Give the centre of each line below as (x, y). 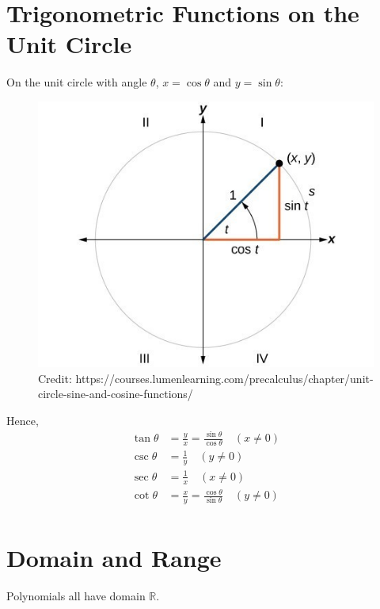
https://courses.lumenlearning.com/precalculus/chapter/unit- (224, 378)
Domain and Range (114, 558)
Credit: (55, 378)
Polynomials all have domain (76, 596)
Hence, (23, 420)
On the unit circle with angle (77, 82)
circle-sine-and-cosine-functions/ (116, 394)
